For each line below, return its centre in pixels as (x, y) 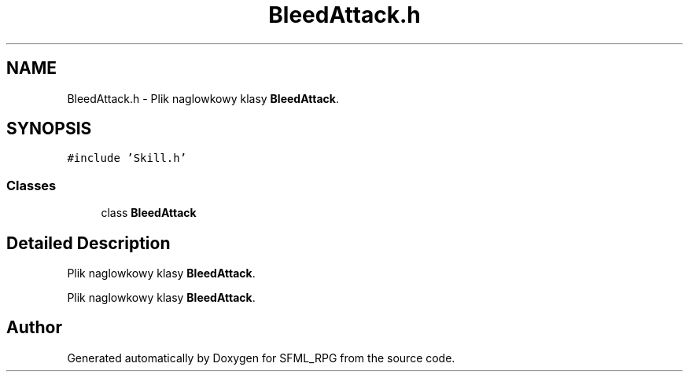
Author (34, 328)
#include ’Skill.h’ (127, 158)
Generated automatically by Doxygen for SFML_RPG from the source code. (261, 358)
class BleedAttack (149, 213)
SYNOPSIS (49, 129)
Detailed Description (88, 243)
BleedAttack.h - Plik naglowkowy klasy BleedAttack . (203, 98)
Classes (31, 185)
